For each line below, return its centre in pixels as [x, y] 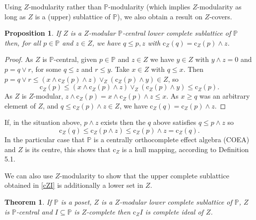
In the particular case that [45, 139]
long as [15, 16]
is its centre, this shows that [68, 149]
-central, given [75, 59]
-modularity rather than [65, 6]
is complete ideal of [174, 211]
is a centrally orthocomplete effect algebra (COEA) [171, 139]
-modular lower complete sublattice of [176, 201]
